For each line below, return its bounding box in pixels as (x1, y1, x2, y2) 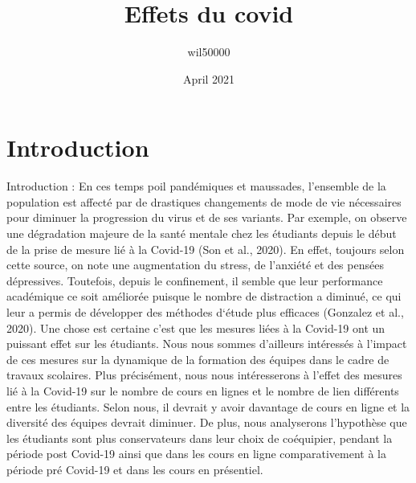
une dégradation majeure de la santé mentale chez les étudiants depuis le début (6, 225, 397, 242)
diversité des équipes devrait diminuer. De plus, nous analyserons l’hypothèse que (6, 414, 407, 431)
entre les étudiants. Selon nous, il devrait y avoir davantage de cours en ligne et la (6, 398, 410, 415)
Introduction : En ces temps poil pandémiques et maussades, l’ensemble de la (6, 178, 386, 194)
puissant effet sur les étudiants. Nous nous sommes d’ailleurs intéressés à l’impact (6, 335, 407, 352)
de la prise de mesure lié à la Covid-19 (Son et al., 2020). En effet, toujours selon (6, 240, 405, 257)
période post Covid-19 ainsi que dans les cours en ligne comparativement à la (6, 445, 386, 462)
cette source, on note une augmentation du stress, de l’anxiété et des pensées (6, 256, 384, 273)
